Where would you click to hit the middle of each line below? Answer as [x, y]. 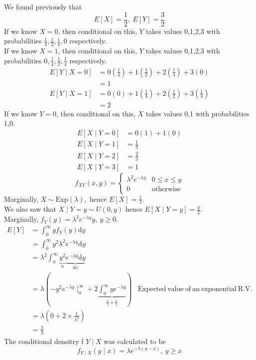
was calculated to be [135, 341]
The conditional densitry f [44, 341]
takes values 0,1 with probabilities [197, 113]
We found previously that [43, 6]
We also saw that [30, 209]
